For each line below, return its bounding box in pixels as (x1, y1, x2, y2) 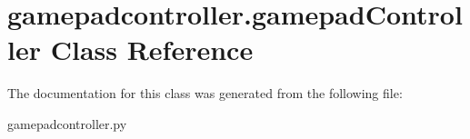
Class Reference (50, 31, 254, 68)
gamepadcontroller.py (7, 114, 127, 133)
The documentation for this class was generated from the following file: (7, 84, 403, 103)
